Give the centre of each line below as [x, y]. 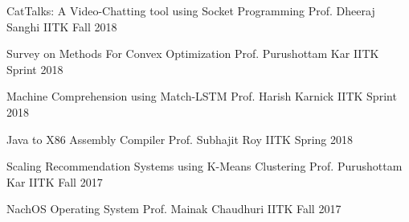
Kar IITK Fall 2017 [55, 181]
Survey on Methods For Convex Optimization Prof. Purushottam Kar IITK [193, 53]
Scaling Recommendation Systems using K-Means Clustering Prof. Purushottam [204, 166]
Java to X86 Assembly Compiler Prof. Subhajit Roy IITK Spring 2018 [180, 139]
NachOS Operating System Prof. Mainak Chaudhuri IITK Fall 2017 [174, 209]
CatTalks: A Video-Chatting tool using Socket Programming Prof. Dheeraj [191, 10]
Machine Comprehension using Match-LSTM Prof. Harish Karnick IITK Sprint [202, 96]
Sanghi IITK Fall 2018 [62, 26]
